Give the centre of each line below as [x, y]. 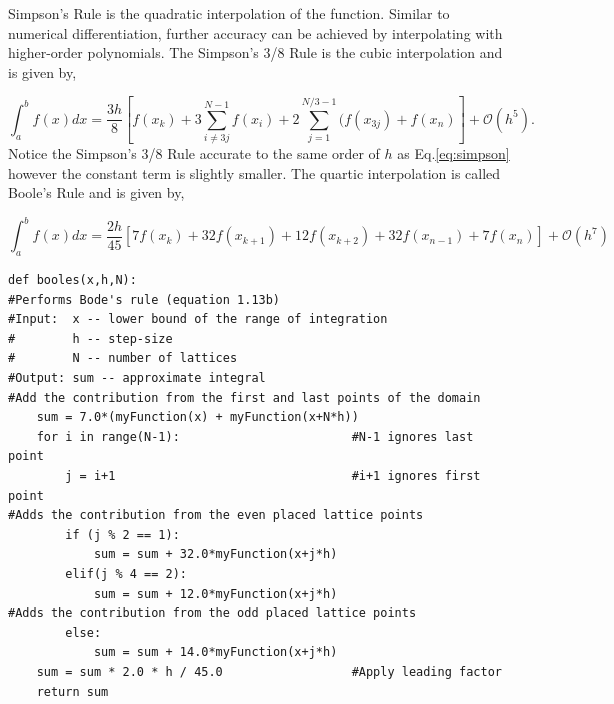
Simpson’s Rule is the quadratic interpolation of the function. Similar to [229, 13]
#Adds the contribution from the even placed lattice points [216, 515]
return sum [72, 691]
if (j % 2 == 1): [122, 534]
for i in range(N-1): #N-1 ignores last [255, 436]
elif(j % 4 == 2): [126, 574]
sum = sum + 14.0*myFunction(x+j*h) [215, 652]
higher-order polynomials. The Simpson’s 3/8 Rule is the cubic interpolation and [255, 52]
